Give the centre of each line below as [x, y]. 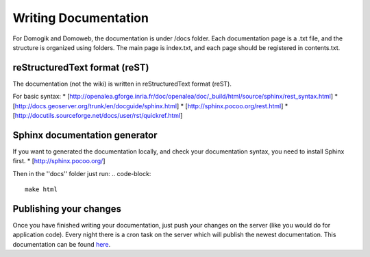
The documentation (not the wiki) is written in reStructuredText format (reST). [122, 84]
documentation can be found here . [62, 244]
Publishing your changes [67, 209]
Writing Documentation [81, 18]
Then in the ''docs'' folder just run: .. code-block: [82, 173]
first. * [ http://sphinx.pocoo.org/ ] [59, 161]
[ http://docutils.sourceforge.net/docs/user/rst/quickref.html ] [98, 116]
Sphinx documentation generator [85, 135]
